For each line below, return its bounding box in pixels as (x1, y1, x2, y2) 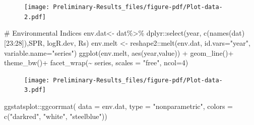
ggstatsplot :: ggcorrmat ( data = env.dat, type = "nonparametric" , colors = (4, 101, 233, 111)
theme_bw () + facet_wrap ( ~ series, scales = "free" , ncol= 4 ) (4, 57, 188, 68)
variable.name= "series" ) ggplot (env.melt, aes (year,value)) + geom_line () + (4, 47, 234, 58)
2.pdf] (24, 13, 46, 21)
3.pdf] (24, 86, 46, 94)
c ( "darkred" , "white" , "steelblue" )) (4, 110, 107, 121)
